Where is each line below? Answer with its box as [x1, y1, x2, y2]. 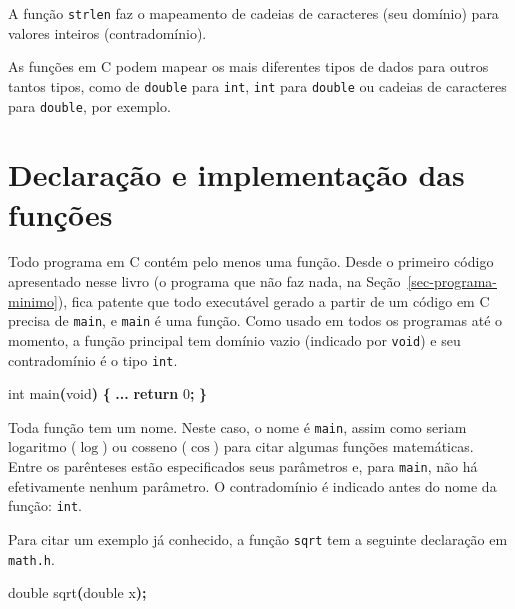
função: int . [8, 495, 83, 516]
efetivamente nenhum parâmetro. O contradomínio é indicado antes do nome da [8, 475, 497, 496]
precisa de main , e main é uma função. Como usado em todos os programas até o [8, 310, 503, 331]
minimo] [8, 290, 58, 311]
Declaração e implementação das [8, 154, 465, 195]
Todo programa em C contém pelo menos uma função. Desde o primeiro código [8, 251, 494, 272]
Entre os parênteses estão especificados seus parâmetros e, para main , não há [8, 456, 478, 477]
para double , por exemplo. [8, 95, 171, 116]
